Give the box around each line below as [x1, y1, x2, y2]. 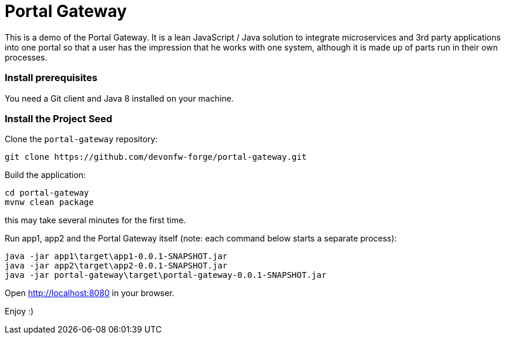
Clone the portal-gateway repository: [5, 134, 158, 145]
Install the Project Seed [5, 112, 113, 125]
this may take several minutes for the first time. [5, 215, 186, 226]
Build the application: [5, 170, 86, 180]
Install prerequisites [5, 72, 97, 84]
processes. [5, 52, 48, 62]
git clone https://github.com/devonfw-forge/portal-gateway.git [5, 152, 307, 162]
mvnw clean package [5, 197, 94, 207]
